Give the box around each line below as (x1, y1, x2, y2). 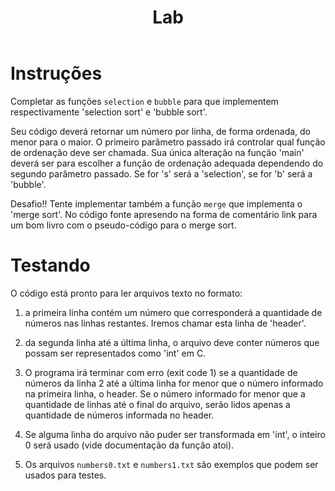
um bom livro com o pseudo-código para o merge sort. (10, 219, 237, 231)
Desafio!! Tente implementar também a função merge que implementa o (10, 197, 303, 210)
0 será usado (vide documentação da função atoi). (24, 439, 235, 451)
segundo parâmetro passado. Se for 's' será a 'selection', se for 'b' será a (10, 167, 313, 180)
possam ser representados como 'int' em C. (24, 347, 207, 359)
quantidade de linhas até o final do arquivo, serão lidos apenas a (24, 398, 291, 410)
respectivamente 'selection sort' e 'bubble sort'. (10, 106, 208, 118)
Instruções (10, 62, 103, 85)
